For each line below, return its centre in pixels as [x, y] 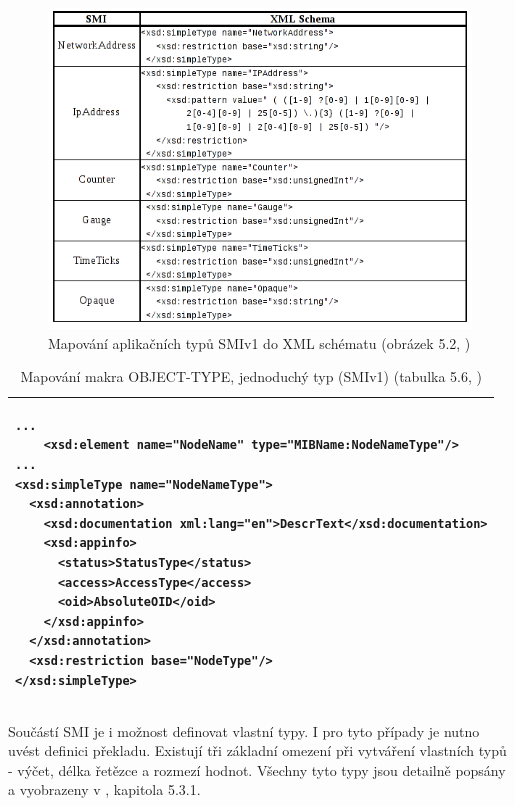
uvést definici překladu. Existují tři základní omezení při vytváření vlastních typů [257, 750]
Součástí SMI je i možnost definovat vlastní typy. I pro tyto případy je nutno [244, 730]
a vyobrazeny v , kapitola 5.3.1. [104, 789]
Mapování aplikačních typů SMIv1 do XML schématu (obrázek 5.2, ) [259, 342]
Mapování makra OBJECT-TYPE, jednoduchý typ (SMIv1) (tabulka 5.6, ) [251, 376]
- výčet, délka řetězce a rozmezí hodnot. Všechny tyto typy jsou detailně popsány [257, 769]
